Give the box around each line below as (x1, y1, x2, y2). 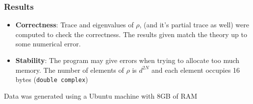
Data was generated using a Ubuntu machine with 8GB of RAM (4, 90, 198, 101)
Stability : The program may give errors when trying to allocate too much (15, 55, 240, 65)
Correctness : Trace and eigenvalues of (15, 20, 134, 30)
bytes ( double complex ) (15, 74, 88, 84)
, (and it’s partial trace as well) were (139, 20, 249, 30)
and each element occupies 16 (151, 64, 240, 75)
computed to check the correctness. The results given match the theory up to (15, 29, 247, 39)
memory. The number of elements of (15, 64, 124, 75)
